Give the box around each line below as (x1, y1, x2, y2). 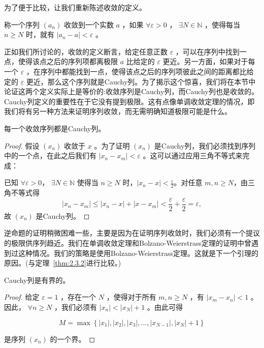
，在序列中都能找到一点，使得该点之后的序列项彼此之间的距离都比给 (26, 66, 254, 76)
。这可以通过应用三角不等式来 (143, 150, 243, 161)
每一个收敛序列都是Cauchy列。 (4, 123, 106, 133)
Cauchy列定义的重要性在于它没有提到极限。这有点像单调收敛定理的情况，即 (4, 96, 255, 106)
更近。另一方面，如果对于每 (162, 56, 255, 67)
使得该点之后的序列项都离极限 (18, 56, 118, 67)
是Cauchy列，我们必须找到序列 (154, 140, 256, 151)
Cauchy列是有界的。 (4, 274, 70, 285)
